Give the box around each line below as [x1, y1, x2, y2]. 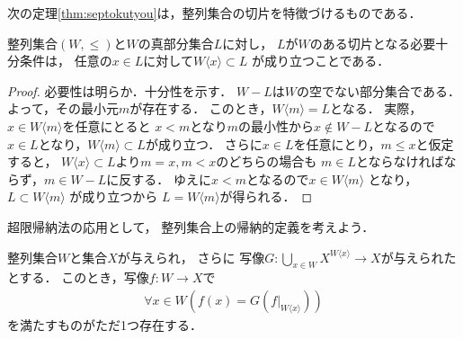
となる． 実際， [330, 99, 423, 118]
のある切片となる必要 [309, 33, 436, 52]
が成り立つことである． [251, 51, 390, 70]
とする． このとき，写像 [7, 268, 149, 287]
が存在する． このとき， [129, 99, 272, 118]
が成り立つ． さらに [145, 134, 263, 153]
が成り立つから [69, 187, 158, 206]
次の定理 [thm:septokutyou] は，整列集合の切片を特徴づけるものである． [7, 4, 422, 22]
